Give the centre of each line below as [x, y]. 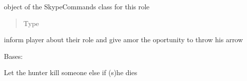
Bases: [14, 56]
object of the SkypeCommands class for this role [77, 6]
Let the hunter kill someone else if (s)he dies [71, 72]
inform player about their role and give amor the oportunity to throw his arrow [123, 40]
